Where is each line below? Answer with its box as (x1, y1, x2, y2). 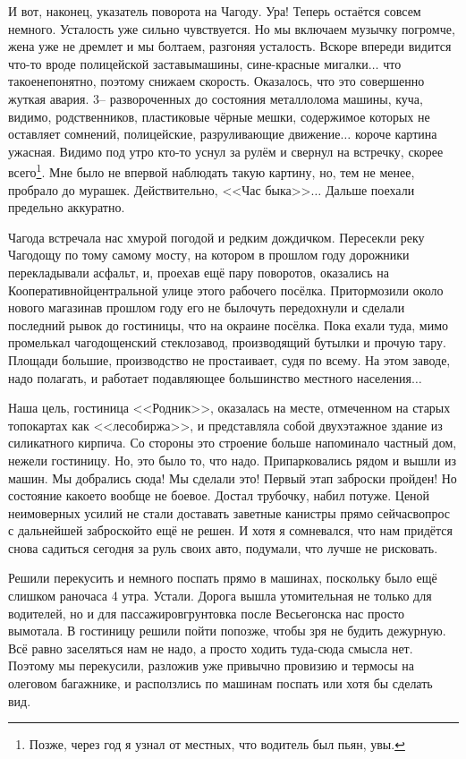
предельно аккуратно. (8, 198, 125, 217)
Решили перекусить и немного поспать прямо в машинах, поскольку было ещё (8, 568, 437, 587)
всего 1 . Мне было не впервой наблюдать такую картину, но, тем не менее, (8, 160, 415, 181)
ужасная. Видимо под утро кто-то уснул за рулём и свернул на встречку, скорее (8, 141, 444, 160)
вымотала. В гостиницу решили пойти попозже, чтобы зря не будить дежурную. (8, 621, 446, 640)
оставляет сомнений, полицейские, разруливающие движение (8, 124, 341, 143)
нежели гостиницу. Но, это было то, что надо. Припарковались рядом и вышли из (8, 450, 456, 469)
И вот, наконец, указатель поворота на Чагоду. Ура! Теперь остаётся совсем (8, 2, 421, 20)
